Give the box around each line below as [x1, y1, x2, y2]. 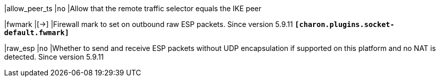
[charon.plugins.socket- [295, 20, 395, 29]
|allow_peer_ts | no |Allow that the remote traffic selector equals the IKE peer [4, 4, 261, 13]
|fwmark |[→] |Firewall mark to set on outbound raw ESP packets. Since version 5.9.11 [4, 20, 293, 29]
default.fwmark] [4, 29, 69, 37]
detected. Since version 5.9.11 [4, 52, 104, 61]
